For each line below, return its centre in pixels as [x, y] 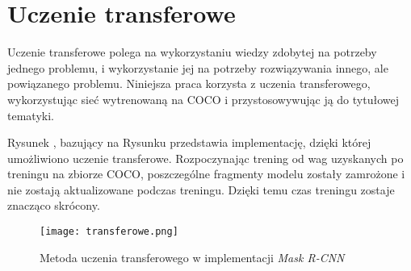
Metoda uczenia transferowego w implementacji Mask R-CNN [192, 257]
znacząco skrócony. [54, 205]
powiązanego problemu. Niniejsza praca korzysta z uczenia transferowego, [189, 83]
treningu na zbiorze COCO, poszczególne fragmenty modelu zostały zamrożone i [206, 174]
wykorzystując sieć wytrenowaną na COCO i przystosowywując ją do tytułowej [203, 99]
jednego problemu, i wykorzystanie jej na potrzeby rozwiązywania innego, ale [198, 67]
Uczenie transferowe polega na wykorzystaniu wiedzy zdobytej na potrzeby [192, 52]
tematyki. [31, 115]
